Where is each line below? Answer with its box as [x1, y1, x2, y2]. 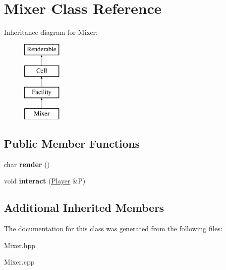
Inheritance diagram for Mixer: [4, 27, 98, 37]
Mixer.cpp [4, 257, 35, 267]
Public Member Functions [4, 135, 140, 151]
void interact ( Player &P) [4, 176, 86, 186]
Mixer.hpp [4, 240, 36, 250]
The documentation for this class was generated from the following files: [4, 223, 223, 234]
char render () [4, 159, 50, 169]
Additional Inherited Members [4, 200, 164, 215]
